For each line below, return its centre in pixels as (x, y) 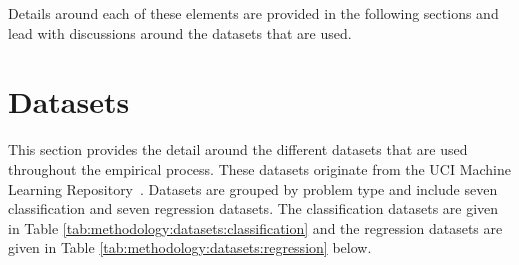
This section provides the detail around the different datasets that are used (238, 149)
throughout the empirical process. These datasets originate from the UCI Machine (260, 168)
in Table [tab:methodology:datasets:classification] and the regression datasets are (255, 227)
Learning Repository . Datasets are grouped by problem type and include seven (253, 188)
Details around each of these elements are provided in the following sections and (253, 13)
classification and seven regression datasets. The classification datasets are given (253, 208)
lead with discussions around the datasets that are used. (180, 32)
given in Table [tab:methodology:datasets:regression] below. (190, 247)
